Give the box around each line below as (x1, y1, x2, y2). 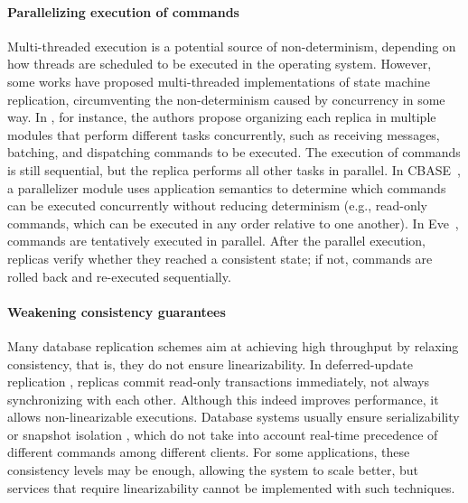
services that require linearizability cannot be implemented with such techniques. (7, 478, 455, 497)
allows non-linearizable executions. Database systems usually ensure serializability (7, 407, 460, 426)
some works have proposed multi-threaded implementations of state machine (7, 71, 430, 90)
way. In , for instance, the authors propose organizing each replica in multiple (7, 107, 436, 126)
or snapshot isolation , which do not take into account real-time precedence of (7, 424, 438, 443)
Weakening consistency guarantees (7, 302, 226, 321)
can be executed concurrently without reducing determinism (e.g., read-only (7, 196, 428, 215)
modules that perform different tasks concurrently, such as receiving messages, (7, 125, 440, 144)
